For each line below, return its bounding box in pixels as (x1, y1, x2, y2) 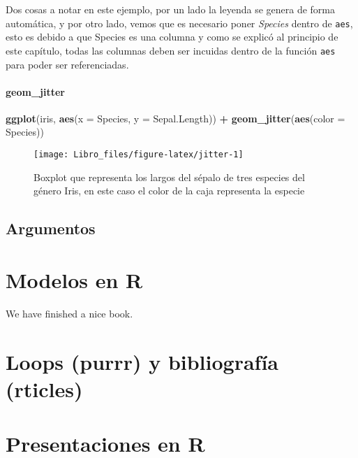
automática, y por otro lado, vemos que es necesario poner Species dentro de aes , (6, 15, 353, 30)
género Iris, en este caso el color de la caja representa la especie (33, 183, 305, 198)
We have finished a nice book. (6, 306, 133, 320)
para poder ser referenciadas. (6, 57, 129, 71)
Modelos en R (6, 265, 143, 294)
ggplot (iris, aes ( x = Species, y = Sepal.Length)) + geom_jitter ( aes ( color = (6, 110, 345, 125)
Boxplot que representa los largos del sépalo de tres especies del (33, 169, 305, 184)
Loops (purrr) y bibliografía (6, 347, 278, 375)
